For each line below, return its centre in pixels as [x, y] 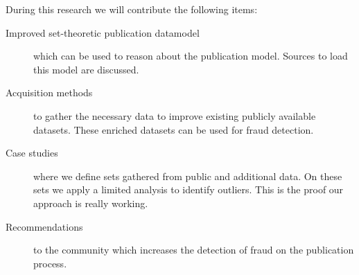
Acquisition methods [49, 92]
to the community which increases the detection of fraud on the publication [194, 250]
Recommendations [44, 226]
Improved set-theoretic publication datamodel [103, 32]
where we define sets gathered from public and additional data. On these [188, 176]
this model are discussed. [86, 69]
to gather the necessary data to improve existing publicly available [175, 115]
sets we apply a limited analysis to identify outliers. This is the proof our [189, 189]
